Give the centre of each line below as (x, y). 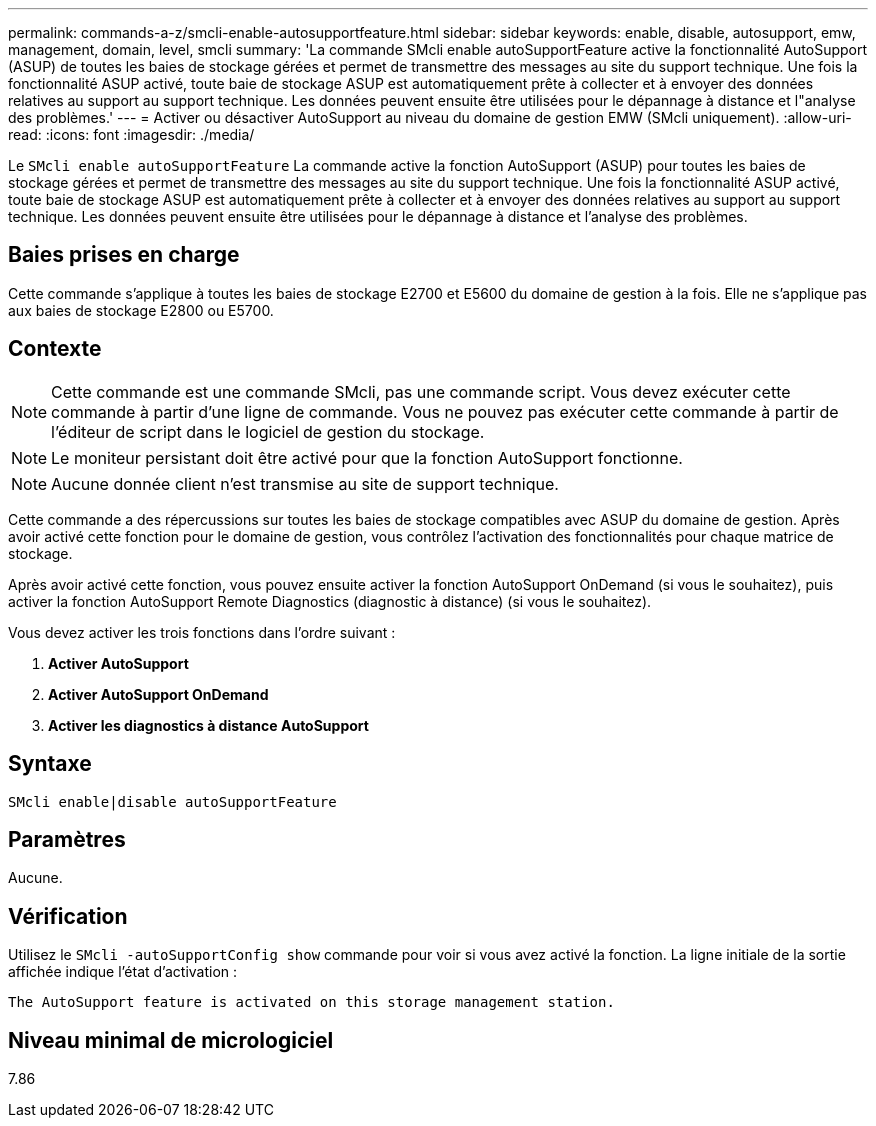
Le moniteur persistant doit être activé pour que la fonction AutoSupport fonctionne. (367, 457)
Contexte (55, 349)
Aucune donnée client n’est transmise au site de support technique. (305, 483)
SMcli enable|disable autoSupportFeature (172, 801)
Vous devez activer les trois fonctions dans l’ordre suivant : (202, 632)
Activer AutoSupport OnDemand (158, 694)
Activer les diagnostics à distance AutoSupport (208, 725)
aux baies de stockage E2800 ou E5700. (141, 310)
